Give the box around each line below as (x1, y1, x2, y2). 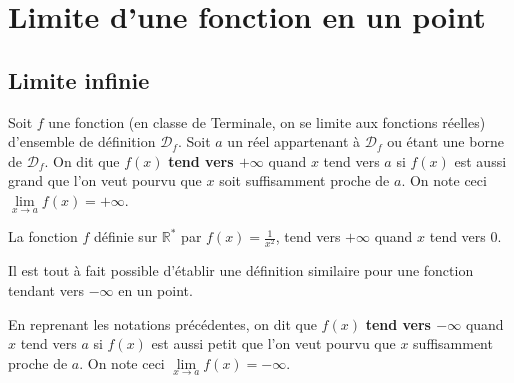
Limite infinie (8, 64, 150, 95)
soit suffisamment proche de (219, 170, 390, 191)
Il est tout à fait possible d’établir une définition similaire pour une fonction (8, 260, 474, 281)
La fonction (8, 226, 78, 247)
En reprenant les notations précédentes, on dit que (8, 313, 317, 334)
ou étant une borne (387, 131, 504, 152)
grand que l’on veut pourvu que (8, 170, 202, 191)
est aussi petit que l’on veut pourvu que (151, 333, 396, 354)
